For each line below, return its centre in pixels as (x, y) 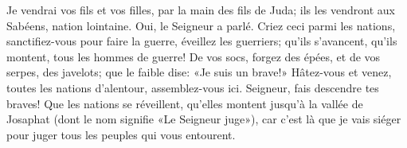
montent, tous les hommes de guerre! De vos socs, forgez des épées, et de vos (194, 56)
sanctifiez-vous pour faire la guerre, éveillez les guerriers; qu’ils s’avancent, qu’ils (202, 41)
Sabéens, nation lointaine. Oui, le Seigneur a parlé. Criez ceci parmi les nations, (201, 25)
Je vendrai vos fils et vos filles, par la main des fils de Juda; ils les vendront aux (201, 10)
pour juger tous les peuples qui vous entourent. (121, 134)
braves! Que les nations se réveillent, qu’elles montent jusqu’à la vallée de (185, 103)
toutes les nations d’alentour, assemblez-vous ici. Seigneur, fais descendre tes (193, 87)
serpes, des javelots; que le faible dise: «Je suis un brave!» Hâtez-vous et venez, (199, 72)
